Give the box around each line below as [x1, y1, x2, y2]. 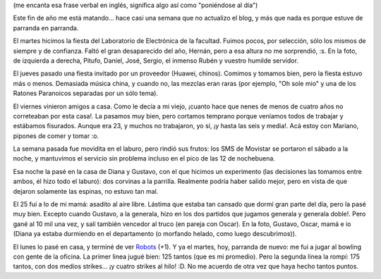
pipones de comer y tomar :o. [13, 131, 99, 140]
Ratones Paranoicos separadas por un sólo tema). [13, 89, 159, 98]
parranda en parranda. [13, 23, 79, 32]
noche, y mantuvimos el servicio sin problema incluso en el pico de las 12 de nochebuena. [13, 154, 275, 163]
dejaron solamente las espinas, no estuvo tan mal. [13, 187, 159, 195]
